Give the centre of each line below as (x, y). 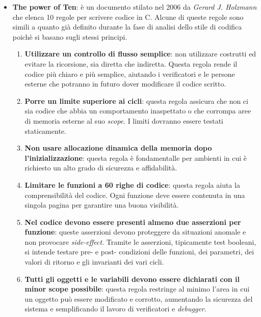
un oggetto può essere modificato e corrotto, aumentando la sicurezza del (139, 298)
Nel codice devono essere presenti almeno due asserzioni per (133, 222)
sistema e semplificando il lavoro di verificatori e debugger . (115, 309)
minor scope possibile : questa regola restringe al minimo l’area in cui (137, 289)
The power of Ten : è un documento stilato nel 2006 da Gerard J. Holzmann (135, 7)
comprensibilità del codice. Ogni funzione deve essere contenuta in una (135, 195)
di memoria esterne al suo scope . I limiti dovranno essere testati (124, 120)
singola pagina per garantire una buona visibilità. (102, 205)
